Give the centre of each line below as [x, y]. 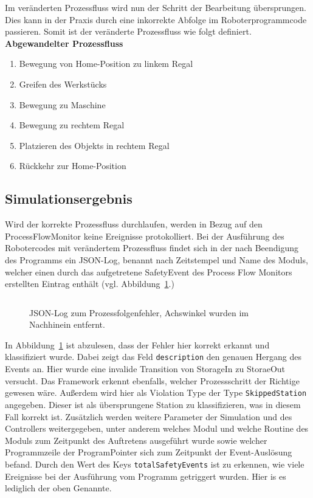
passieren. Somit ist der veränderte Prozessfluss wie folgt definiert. [128, 31]
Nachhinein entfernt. [67, 324]
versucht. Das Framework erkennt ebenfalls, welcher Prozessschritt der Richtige [152, 380]
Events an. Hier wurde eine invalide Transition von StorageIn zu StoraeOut [145, 369]
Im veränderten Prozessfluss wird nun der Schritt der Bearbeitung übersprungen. [156, 7]
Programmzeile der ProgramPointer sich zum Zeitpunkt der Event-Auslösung [149, 452]
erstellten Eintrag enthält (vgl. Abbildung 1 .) [90, 284]
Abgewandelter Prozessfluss [64, 43]
